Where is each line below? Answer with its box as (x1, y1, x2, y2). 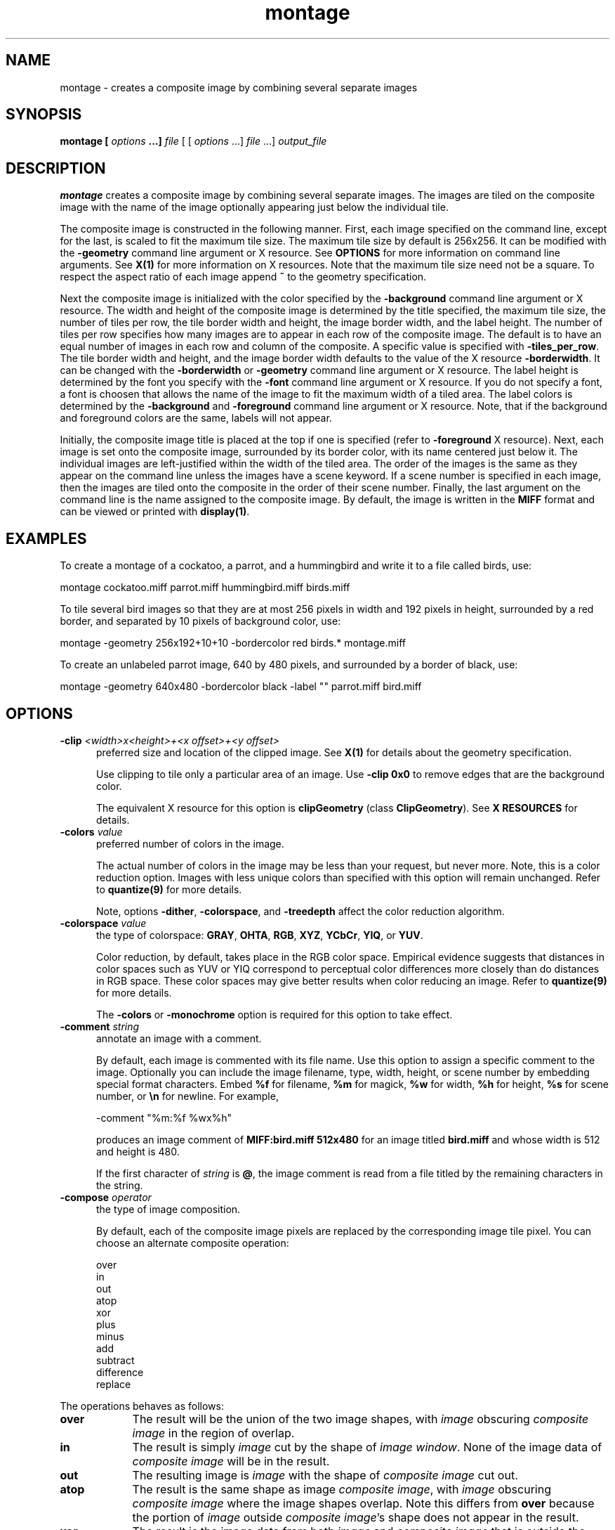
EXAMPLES (6, 529, 87, 547)
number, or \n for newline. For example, (96, 1089, 279, 1102)
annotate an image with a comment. (96, 1032, 262, 1044)
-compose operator (60, 1191, 152, 1203)
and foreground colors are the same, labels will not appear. (60, 412, 332, 424)
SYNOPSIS (6, 105, 82, 124)
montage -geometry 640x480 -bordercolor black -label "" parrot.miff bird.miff (60, 680, 422, 693)
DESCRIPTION (6, 159, 106, 177)
